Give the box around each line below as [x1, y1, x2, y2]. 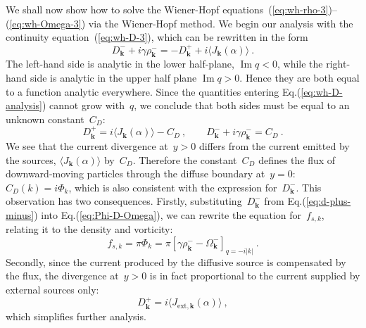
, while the [277, 56, 323, 71]
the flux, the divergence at [6, 268, 119, 283]
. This [296, 179, 322, 194]
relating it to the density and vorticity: [6, 222, 173, 236]
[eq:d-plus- [305, 194, 351, 208]
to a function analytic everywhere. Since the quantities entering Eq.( [6, 84, 301, 99]
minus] [6, 207, 34, 222]
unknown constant [6, 111, 84, 126]
